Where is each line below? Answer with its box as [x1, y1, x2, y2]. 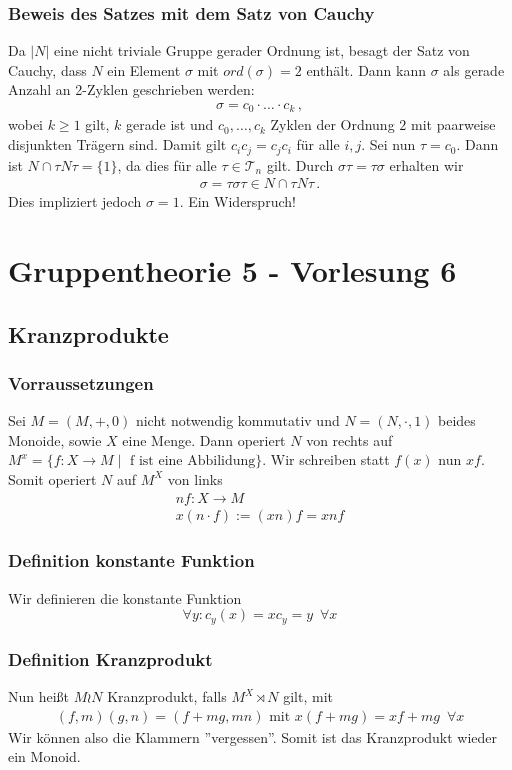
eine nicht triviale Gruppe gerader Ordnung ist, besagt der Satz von [54, 40, 470, 61]
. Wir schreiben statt [262, 449, 390, 470]
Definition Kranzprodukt [8, 646, 213, 671]
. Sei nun [361, 134, 416, 155]
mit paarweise [410, 114, 496, 135]
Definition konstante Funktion [8, 548, 255, 573]
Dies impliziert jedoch [8, 191, 142, 212]
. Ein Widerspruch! [179, 191, 296, 212]
